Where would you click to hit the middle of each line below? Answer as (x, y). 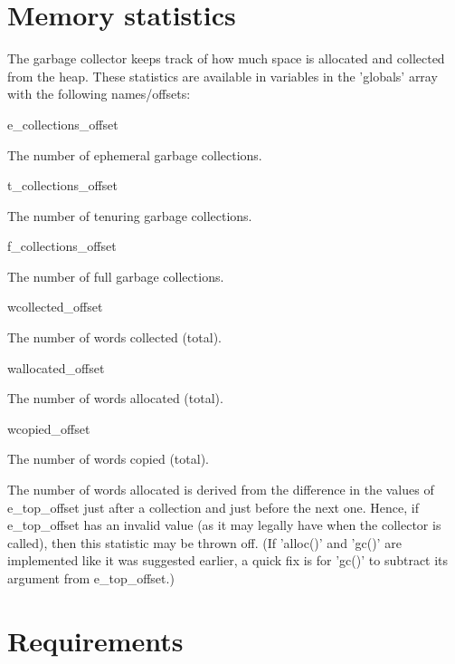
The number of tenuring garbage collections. (130, 215)
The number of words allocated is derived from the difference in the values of (221, 490)
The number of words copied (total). (108, 459)
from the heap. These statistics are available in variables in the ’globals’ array (223, 76)
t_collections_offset (62, 185)
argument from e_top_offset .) (91, 578)
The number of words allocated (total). (115, 398)
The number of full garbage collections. (116, 276)
